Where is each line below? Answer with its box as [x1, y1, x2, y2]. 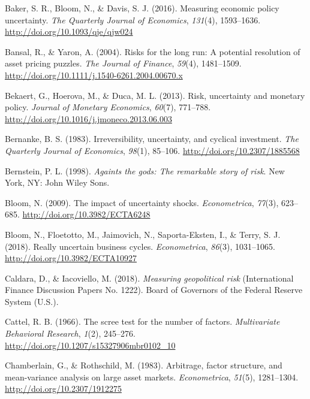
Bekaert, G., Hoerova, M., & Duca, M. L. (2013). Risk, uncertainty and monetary [5, 89, 305, 101]
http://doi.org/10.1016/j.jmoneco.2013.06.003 [5, 112, 172, 125]
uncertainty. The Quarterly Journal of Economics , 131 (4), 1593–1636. [5, 13, 261, 26]
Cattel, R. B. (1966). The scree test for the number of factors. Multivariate [5, 315, 280, 328]
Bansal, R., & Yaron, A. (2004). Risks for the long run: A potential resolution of [5, 45, 300, 58]
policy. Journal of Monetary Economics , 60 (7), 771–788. [5, 101, 211, 113]
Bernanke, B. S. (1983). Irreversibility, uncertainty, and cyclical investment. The [5, 132, 299, 145]
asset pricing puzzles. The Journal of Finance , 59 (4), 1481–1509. [5, 57, 242, 69]
